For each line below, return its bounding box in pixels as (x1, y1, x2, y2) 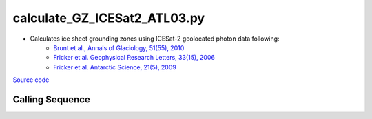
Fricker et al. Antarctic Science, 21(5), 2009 (53, 63, 177, 72)
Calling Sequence (12, 94, 91, 105)
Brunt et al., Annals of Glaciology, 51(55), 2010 (53, 43, 185, 52)
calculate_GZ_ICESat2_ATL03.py (12, 10, 205, 25)
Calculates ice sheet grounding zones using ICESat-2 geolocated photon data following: (30, 34, 280, 43)
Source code (12, 76, 50, 84)
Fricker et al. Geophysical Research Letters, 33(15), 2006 (53, 54, 215, 62)
